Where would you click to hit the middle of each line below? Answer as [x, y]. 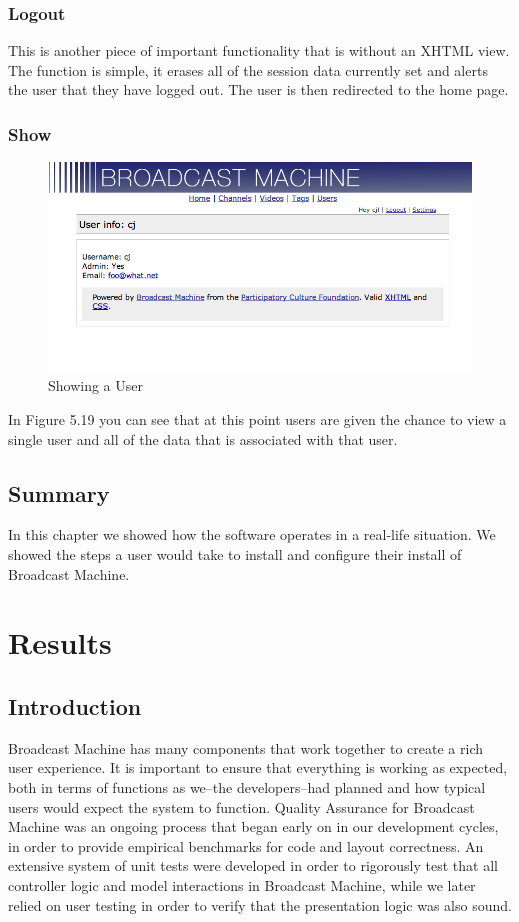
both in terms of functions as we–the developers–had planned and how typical [247, 787]
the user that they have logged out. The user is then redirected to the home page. [258, 89]
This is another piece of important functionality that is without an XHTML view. [259, 50]
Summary [59, 492]
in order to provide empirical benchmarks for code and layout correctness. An [246, 845]
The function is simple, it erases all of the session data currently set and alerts [248, 69]
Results [60, 642]
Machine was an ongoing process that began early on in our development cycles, [253, 826]
